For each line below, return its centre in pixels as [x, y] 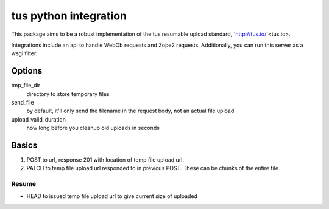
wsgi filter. [24, 53]
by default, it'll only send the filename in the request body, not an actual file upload [130, 111]
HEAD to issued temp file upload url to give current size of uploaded [112, 196]
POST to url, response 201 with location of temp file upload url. [105, 160]
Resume [24, 184]
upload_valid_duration [39, 119]
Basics [24, 145]
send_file [23, 103]
